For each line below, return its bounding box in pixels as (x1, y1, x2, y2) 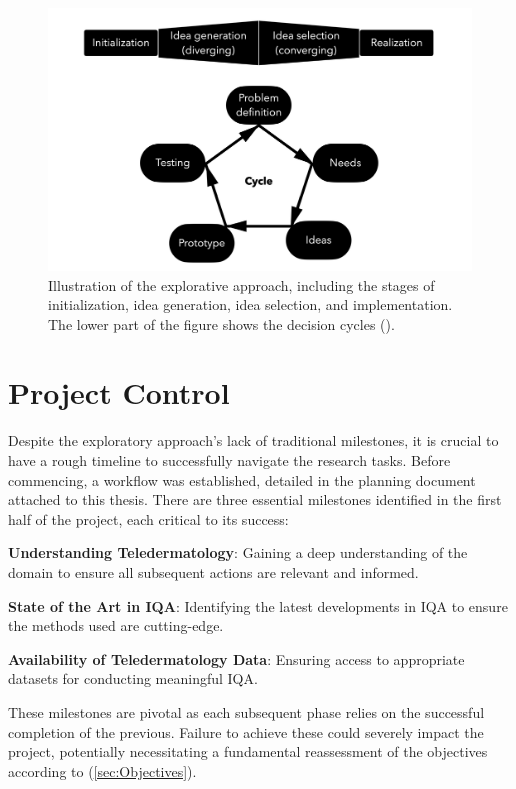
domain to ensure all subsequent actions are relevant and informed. (8, 561, 419, 582)
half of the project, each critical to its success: (8, 508, 289, 529)
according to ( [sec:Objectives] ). (8, 760, 197, 781)
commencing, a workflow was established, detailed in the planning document (8, 469, 476, 490)
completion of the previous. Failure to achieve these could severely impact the (8, 721, 484, 742)
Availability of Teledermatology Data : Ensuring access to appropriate (8, 648, 465, 669)
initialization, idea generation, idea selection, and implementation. (48, 294, 453, 315)
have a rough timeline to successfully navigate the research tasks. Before (8, 450, 451, 471)
